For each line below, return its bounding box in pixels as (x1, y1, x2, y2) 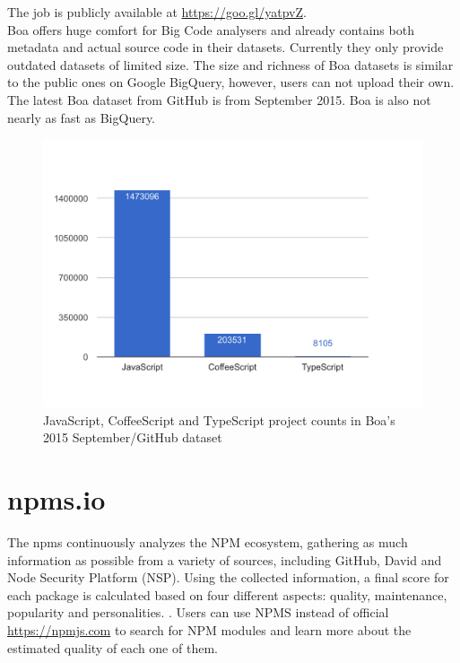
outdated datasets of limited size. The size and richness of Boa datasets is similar (7, 55, 454, 74)
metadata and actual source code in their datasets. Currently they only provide (7, 38, 444, 57)
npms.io (7, 481, 106, 518)
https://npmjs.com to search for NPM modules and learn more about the (7, 620, 412, 639)
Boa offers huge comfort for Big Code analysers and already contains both (7, 20, 414, 39)
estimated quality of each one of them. (7, 638, 218, 657)
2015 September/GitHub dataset (43, 428, 222, 447)
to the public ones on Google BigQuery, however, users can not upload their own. (7, 73, 455, 92)
